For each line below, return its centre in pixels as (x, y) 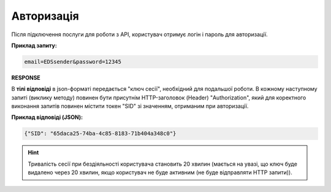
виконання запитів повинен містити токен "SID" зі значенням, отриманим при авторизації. (130, 106)
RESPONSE (26, 77)
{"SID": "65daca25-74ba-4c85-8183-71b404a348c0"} (100, 134)
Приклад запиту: (34, 45)
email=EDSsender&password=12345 (73, 62)
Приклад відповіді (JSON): (47, 117)
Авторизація (45, 16)
